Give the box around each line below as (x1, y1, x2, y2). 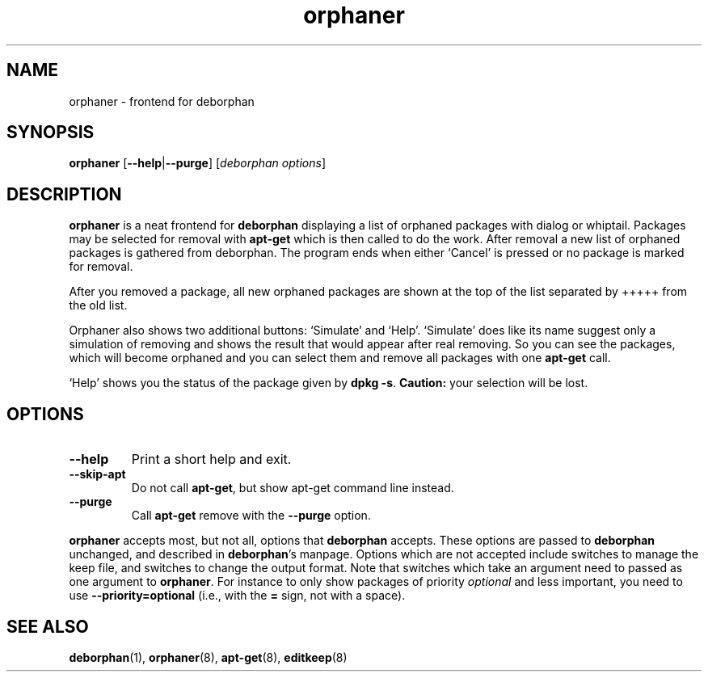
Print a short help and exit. (131, 451, 292, 468)
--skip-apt (69, 467, 126, 482)
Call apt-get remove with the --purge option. (131, 508, 371, 523)
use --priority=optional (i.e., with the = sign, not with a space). (69, 588, 406, 603)
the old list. (69, 298, 128, 313)
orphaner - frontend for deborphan (69, 94, 255, 108)
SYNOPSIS (6, 122, 95, 143)
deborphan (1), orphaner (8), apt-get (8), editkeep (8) (69, 650, 348, 664)
